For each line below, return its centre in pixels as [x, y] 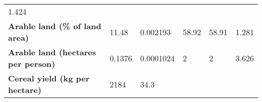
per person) [32, 64]
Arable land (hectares [52, 52]
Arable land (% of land [55, 26]
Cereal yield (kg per [49, 78]
